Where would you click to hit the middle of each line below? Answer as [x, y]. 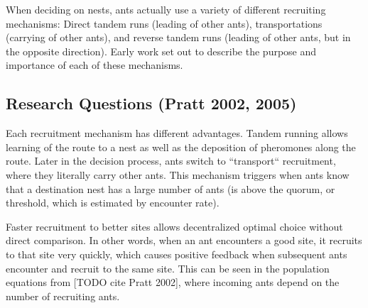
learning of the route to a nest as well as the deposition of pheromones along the [181, 147]
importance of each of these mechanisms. [94, 65]
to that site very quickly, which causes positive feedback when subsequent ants [177, 254]
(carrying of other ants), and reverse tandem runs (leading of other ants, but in [178, 37]
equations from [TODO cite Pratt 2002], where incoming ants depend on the [173, 282]
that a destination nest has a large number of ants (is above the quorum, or [171, 188]
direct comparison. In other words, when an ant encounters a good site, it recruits [184, 240]
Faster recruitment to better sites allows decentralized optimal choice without [174, 226]
